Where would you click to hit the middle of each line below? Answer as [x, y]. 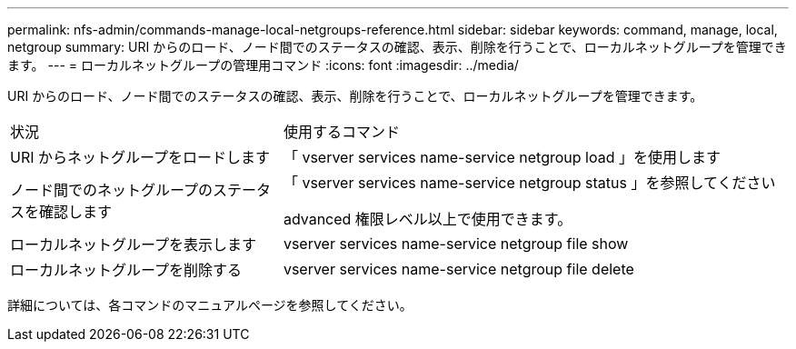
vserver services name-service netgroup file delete [458, 269]
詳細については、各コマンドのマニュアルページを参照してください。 [210, 305]
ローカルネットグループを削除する [126, 270]
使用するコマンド [341, 132]
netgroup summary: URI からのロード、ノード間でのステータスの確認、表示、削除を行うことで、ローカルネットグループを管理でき [397, 47]
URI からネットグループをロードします [140, 157]
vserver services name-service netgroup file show [456, 244]
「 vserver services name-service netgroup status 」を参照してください [529, 183]
